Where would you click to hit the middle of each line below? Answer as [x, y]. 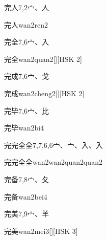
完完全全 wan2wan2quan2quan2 [53, 162]
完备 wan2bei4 [26, 196]
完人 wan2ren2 [26, 24]
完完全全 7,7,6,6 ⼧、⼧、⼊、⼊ [53, 145]
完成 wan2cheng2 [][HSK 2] [44, 93]
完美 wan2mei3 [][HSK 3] [41, 231]
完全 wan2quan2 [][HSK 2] [43, 59]
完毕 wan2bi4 [24, 128]
